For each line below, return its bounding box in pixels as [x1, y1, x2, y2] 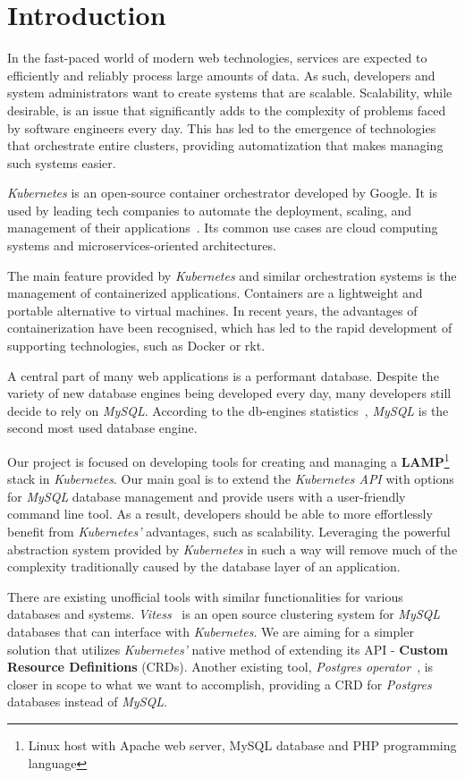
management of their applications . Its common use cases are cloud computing [7, 218, 438, 237]
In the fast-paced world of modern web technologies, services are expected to [7, 48, 427, 67]
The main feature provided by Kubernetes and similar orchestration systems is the [7, 266, 457, 284]
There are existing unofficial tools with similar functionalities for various [7, 587, 403, 605]
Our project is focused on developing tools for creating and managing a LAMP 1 [7, 450, 450, 470]
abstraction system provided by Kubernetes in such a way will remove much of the [7, 539, 458, 558]
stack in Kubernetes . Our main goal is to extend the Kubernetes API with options [7, 469, 454, 488]
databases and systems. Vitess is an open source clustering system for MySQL [7, 605, 441, 623]
